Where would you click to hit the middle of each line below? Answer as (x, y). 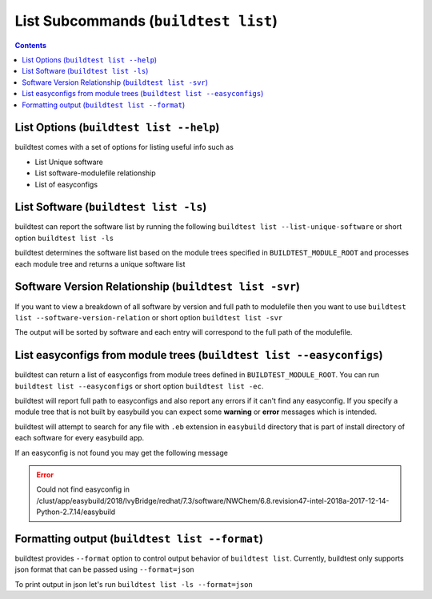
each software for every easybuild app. (80, 438)
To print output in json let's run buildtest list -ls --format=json (134, 584)
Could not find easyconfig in (83, 489)
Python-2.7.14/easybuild (76, 512)
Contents (31, 45)
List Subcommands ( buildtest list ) (146, 21)
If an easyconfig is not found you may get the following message (121, 452)
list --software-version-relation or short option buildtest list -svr (149, 317)
